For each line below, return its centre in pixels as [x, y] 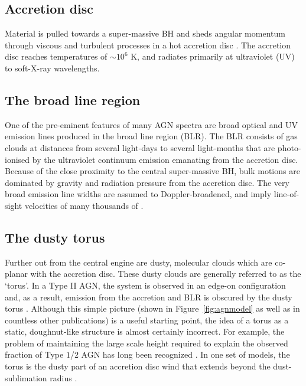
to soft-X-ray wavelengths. [52, 68]
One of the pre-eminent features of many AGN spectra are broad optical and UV [151, 124]
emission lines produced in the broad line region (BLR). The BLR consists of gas [151, 136]
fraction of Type [34, 354]
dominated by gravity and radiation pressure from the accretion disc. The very [147, 182]
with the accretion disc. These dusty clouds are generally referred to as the [166, 274]
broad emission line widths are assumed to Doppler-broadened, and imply [138, 194]
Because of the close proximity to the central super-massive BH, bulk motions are [152, 171]
